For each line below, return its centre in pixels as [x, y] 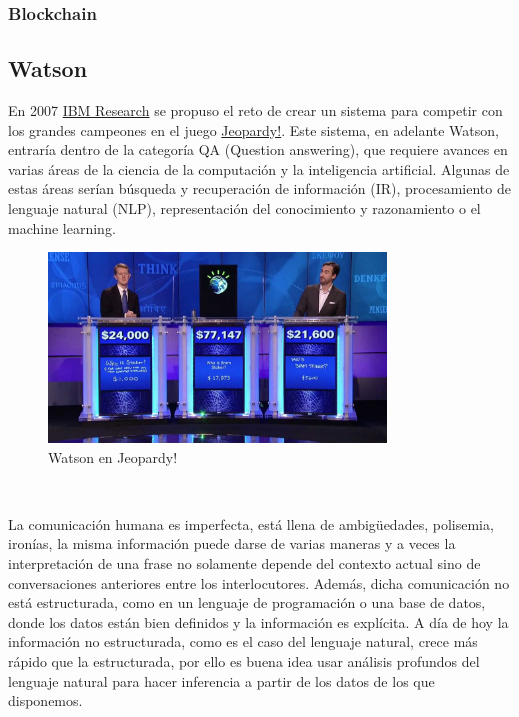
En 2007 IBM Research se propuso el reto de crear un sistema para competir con [255, 110]
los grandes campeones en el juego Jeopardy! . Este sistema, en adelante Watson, [253, 129]
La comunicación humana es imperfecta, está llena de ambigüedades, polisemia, [251, 523]
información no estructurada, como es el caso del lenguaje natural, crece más [243, 641]
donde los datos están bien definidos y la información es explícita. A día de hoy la [258, 621]
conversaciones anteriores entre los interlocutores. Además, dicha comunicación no [259, 582]
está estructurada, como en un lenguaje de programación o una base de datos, [247, 602]
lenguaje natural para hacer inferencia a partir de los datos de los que [221, 680]
